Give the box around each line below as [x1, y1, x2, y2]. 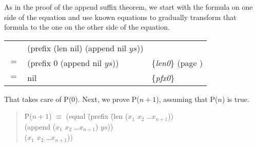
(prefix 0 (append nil [27, 56, 102, 69]
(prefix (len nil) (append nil [27, 41, 127, 54]
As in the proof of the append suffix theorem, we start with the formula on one [4, 2, 253, 12]
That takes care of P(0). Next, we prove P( [4, 93, 140, 104]
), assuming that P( [156, 93, 218, 104]
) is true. [222, 93, 249, 104]
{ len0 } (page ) [151, 56, 203, 69]
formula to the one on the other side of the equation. [4, 22, 170, 32]
